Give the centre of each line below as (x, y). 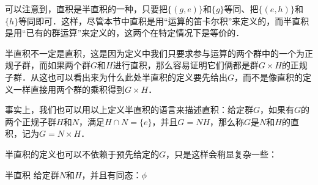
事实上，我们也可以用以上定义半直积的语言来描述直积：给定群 (129, 110)
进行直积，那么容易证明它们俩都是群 (186, 65)
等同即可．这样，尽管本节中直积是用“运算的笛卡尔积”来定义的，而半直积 (164, 20)
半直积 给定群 (32, 174)
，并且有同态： (112, 174)
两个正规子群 (31, 121)
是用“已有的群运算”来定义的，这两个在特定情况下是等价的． (125, 33)
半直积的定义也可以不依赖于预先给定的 (82, 154)
